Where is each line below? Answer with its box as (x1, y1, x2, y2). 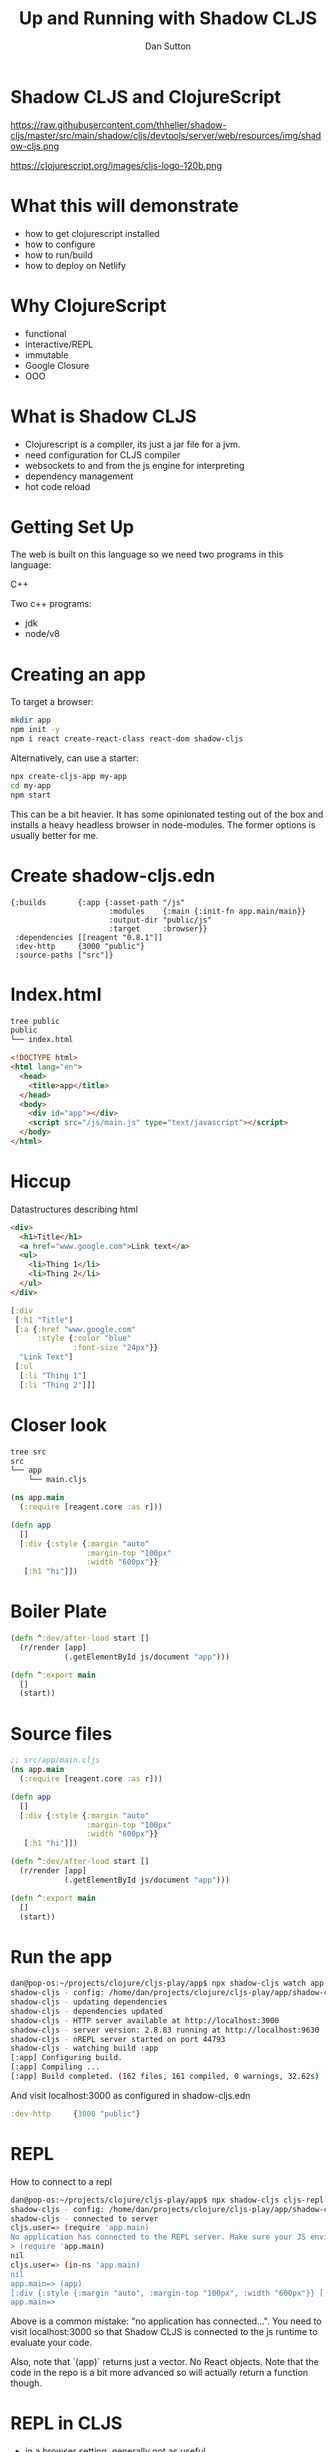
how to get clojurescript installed (24, 227, 160, 239)
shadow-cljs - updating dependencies (10, 1997, 168, 2007)
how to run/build (24, 248, 93, 261)
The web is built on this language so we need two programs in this (10, 548, 284, 561)
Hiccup (10, 1170, 72, 1193)
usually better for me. (10, 829, 99, 841)
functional (24, 327, 67, 339)
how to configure (24, 238, 96, 250)
